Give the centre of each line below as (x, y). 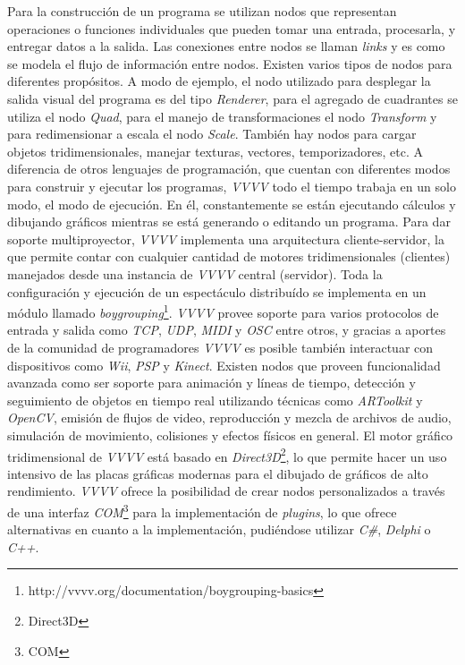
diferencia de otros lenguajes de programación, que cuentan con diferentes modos (229, 169)
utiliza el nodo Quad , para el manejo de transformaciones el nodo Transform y (222, 116)
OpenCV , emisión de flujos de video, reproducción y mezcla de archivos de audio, (229, 418)
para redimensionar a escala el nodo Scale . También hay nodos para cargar (212, 134)
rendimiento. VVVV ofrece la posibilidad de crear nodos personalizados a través (226, 491)
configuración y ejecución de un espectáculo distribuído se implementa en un (217, 291)
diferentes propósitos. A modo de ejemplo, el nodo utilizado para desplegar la (219, 81)
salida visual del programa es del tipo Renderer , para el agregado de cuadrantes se (232, 98)
